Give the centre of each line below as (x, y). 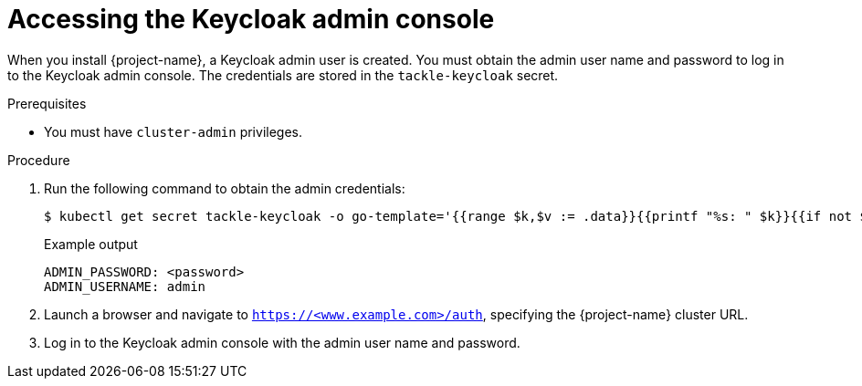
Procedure (39, 160)
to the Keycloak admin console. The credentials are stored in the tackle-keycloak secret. (283, 75)
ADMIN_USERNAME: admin (125, 286)
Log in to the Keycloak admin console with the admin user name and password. (282, 342)
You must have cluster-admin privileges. (173, 131)
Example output (91, 244)
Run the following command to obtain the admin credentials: (225, 188)
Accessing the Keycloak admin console (251, 19)
